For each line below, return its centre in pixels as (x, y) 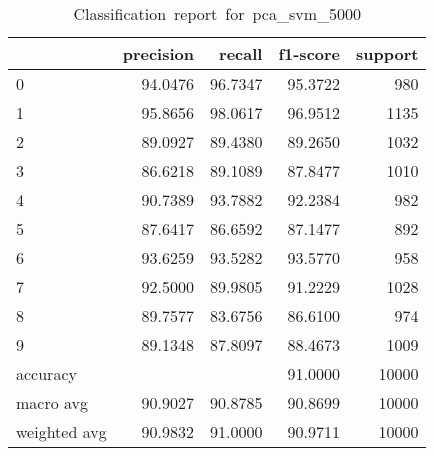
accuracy (46, 373)
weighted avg (61, 431)
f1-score (309, 53)
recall (241, 53)
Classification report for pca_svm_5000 (217, 13)
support (387, 53)
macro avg (52, 402)
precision (158, 53)
